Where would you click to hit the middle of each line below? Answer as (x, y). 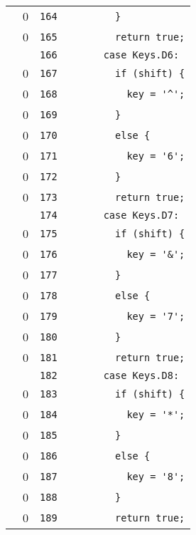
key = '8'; (156, 476)
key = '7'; (156, 316)
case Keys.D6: (141, 55)
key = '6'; (156, 156)
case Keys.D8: (141, 375)
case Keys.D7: (141, 215)
